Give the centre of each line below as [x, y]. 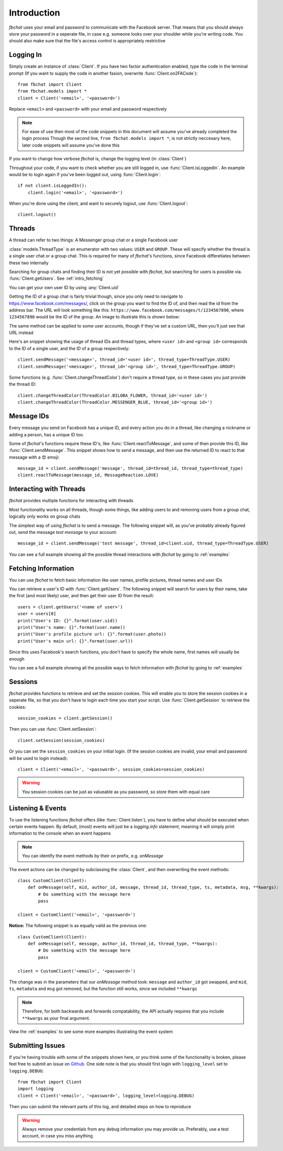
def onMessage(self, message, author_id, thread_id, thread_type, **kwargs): [123, 944]
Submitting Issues [37, 1045]
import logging [36, 1089]
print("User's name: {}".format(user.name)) [72, 627]
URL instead [21, 333]
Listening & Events [38, 808]
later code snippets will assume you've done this [71, 145]
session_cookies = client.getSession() [65, 718]
